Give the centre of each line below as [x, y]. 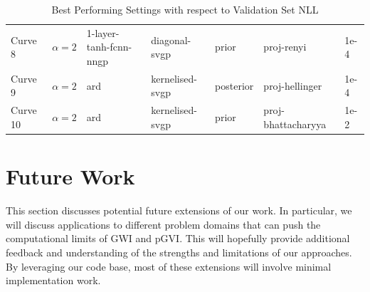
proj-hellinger [293, 85]
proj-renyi [285, 47]
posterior [234, 85]
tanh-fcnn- [109, 47]
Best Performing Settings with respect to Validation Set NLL [185, 9]
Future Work [70, 176]
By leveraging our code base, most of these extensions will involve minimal [169, 266]
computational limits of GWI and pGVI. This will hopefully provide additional [178, 238]
